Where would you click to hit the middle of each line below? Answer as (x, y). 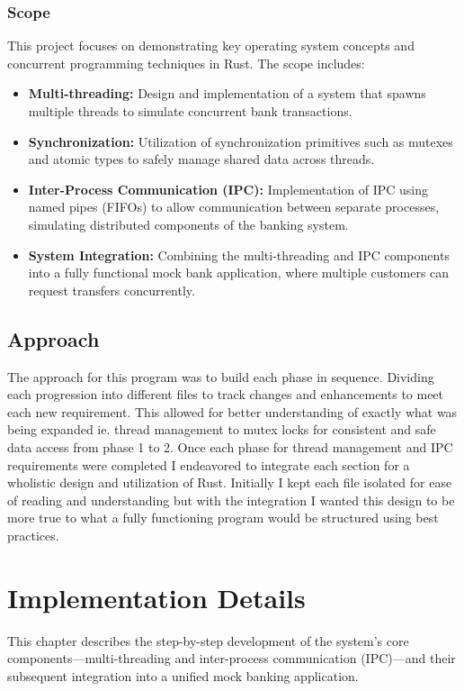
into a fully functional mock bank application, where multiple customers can (239, 273)
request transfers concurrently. (112, 290)
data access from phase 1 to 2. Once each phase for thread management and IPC (230, 446)
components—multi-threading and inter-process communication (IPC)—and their (232, 658)
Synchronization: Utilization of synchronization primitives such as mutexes (241, 141)
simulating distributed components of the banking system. (188, 224)
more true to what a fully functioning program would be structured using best (223, 518)
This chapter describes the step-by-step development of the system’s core (208, 640)
